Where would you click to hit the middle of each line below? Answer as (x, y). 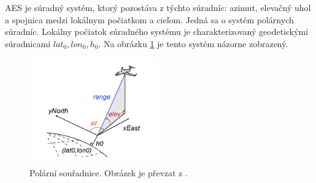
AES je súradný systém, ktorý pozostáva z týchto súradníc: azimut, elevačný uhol (158, 7)
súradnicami (28, 43)
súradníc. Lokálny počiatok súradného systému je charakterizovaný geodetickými (157, 32)
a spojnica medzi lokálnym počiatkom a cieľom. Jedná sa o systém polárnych (149, 19)
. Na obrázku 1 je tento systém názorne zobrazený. (193, 43)
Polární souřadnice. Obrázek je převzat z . (109, 172)
